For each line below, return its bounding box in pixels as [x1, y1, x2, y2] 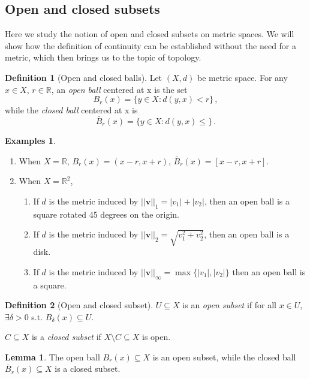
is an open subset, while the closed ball [152, 350, 296, 363]
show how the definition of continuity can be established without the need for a [5, 39, 297, 52]
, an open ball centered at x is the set [51, 83, 188, 95]
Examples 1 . [5, 134, 56, 146]
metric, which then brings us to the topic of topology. [5, 51, 201, 64]
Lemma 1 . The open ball [5, 350, 100, 363]
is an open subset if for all [182, 299, 276, 311]
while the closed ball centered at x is [5, 104, 138, 116]
